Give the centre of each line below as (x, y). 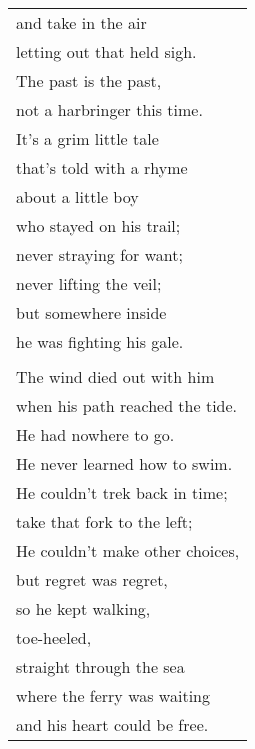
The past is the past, (89, 80)
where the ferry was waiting (113, 695)
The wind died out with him (115, 376)
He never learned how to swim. (124, 463)
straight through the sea (100, 666)
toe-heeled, (54, 637)
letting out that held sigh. (106, 51)
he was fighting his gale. (100, 341)
